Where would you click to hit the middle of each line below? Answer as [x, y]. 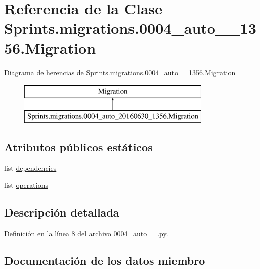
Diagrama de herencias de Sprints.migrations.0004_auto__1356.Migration [120, 72]
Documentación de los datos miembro [105, 260]
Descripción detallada [62, 212]
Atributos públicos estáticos [78, 147]
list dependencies [30, 168]
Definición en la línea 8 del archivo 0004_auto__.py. [86, 233]
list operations [26, 185]
